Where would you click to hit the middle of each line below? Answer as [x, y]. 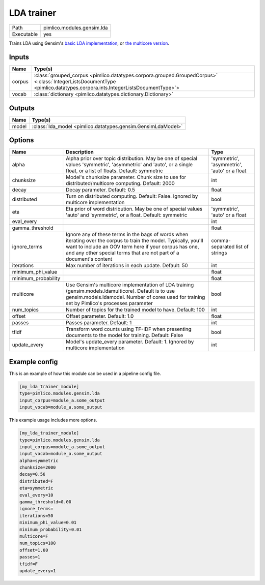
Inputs [19, 57]
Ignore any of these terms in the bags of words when [127, 235]
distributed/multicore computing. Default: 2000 [120, 184]
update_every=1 [38, 570]
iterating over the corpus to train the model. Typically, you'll [134, 241]
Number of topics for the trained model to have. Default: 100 [135, 310]
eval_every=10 [36, 495]
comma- [221, 241]
